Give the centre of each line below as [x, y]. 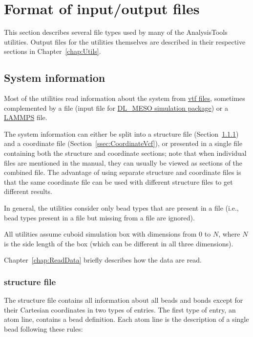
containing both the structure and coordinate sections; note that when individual [125, 153]
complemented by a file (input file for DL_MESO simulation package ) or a [116, 108]
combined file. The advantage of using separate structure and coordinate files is [123, 172]
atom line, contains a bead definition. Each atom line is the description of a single [126, 319]
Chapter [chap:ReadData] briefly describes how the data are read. [103, 260]
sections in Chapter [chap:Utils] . [53, 51]
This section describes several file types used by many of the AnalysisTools [116, 32]
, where [229, 234]
